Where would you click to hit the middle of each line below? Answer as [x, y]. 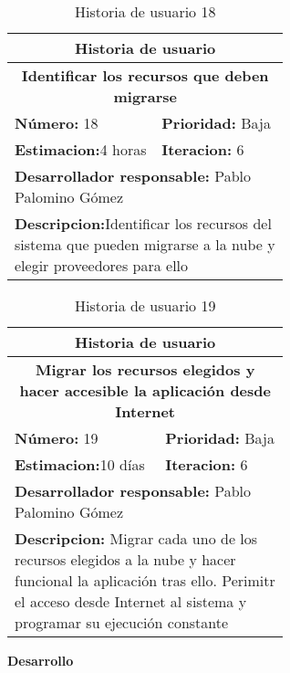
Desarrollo [41, 660]
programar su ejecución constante [122, 622]
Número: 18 [57, 123]
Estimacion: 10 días [80, 464]
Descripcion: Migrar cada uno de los [136, 538]
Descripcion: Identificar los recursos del [143, 223]
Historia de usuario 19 [145, 305]
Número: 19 [57, 438]
